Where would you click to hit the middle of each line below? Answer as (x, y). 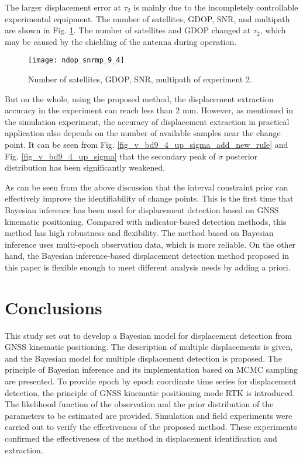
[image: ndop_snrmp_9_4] (76, 60)
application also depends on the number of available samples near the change (143, 133)
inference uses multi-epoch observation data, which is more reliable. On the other (150, 244)
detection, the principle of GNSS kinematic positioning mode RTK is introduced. (150, 392)
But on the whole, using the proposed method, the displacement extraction (139, 98)
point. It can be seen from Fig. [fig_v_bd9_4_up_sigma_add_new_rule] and (147, 144)
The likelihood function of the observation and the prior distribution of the (139, 404)
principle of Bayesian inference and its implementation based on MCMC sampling (151, 369)
